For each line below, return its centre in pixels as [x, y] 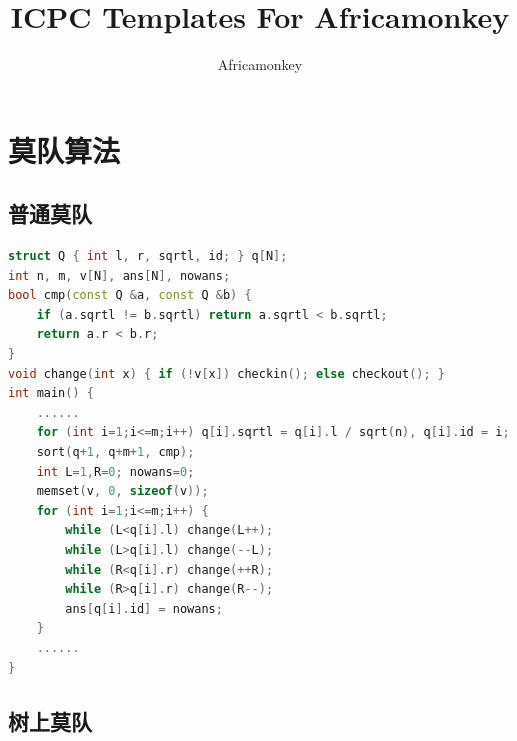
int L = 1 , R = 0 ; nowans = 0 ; [115, 471]
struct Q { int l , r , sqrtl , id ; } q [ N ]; [148, 256]
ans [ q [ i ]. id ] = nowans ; [144, 608]
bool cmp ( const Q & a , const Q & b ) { [130, 295]
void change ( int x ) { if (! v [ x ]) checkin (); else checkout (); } [226, 373]
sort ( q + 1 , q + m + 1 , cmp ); [115, 452]
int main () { [51, 393]
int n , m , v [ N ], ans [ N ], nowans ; [119, 275]
